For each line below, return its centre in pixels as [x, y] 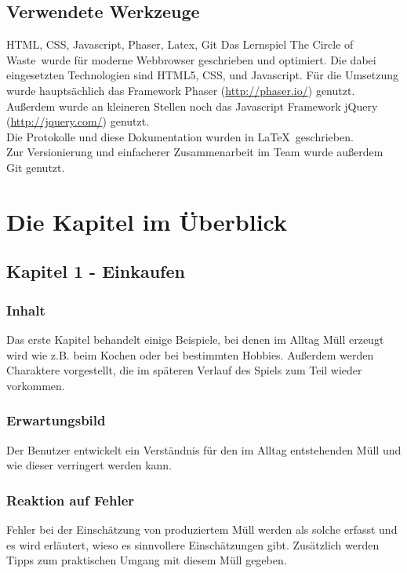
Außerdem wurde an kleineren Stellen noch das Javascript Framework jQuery [192, 106]
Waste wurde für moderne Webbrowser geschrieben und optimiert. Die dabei [191, 59]
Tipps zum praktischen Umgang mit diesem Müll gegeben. [147, 560]
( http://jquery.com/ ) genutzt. [78, 121]
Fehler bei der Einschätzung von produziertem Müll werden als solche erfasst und [202, 529]
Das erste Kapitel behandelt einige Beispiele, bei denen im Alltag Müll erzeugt [195, 339]
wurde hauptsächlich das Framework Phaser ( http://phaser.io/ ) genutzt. [181, 90]
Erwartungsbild [56, 420]
